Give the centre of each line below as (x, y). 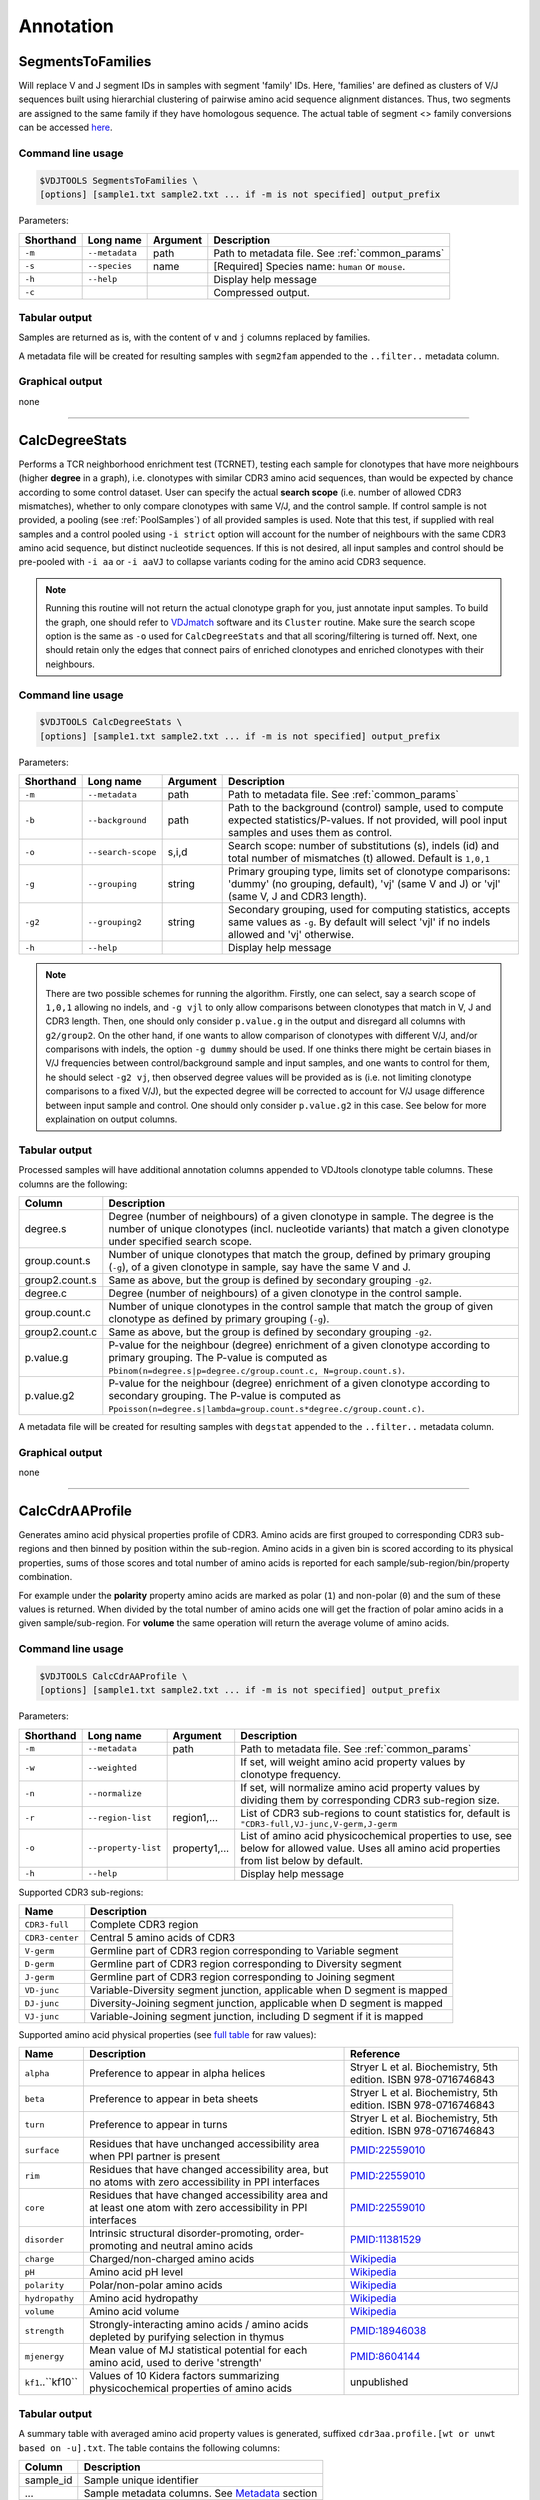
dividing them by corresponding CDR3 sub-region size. (370, 1800)
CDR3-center (51, 1937)
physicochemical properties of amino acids (190, 2388)
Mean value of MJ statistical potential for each (198, 2350)
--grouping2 (114, 921)
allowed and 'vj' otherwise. (291, 935)
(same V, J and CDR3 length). (297, 897)
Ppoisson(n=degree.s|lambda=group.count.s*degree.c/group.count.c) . (266, 1408)
